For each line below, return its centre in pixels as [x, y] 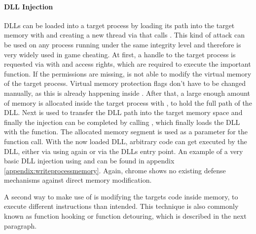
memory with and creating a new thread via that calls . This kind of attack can [124, 35]
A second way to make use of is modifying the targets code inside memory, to [121, 196]
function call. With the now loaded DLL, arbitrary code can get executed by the [126, 141]
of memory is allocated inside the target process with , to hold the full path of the [128, 102]
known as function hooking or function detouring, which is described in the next [125, 216]
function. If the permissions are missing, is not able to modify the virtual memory [128, 73]
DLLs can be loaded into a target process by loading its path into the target [119, 25]
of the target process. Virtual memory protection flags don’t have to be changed [125, 83]
